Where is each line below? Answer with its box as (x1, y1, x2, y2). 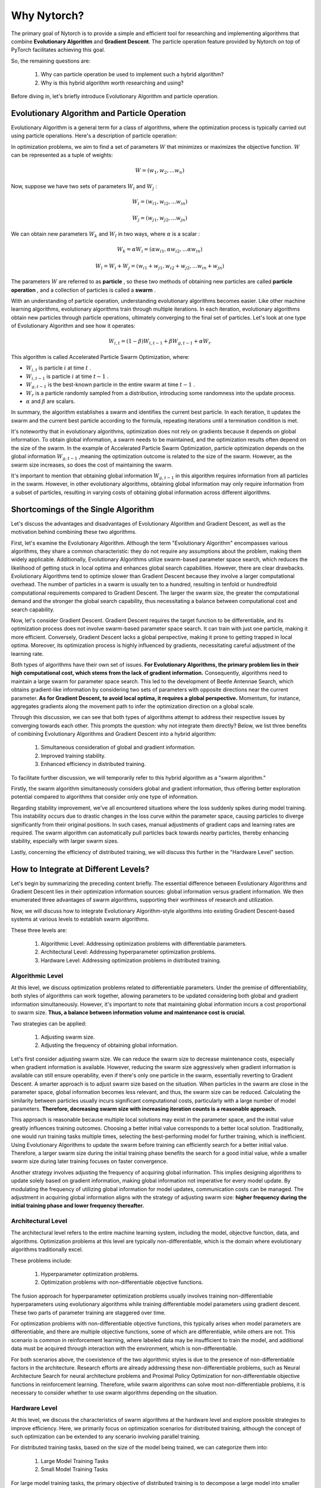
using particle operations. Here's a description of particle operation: (11, 132, 178, 139)
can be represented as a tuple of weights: (11, 151, 113, 158)
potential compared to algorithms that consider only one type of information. (11, 793, 199, 801)
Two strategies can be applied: (11, 1020, 87, 1027)
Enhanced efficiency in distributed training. (40, 761, 146, 768)
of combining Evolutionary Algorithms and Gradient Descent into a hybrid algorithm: (11, 730, 216, 737)
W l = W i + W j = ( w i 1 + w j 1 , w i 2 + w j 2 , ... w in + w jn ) (95, 262, 225, 271)
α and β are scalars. (26, 398, 75, 405)
